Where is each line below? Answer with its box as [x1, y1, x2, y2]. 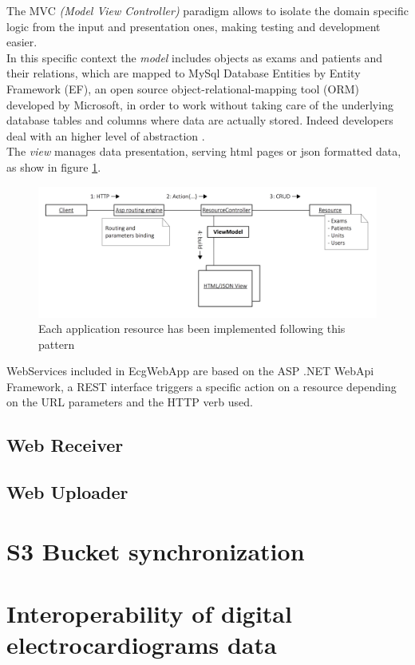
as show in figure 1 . [6, 158, 101, 175]
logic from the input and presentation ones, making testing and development [6, 18, 381, 34]
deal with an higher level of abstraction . [6, 127, 205, 144]
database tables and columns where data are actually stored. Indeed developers [6, 112, 393, 129]
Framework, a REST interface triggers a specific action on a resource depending [6, 378, 397, 394]
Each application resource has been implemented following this [38, 320, 346, 337]
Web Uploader [6, 480, 128, 505]
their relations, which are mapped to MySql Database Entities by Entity [6, 65, 361, 81]
